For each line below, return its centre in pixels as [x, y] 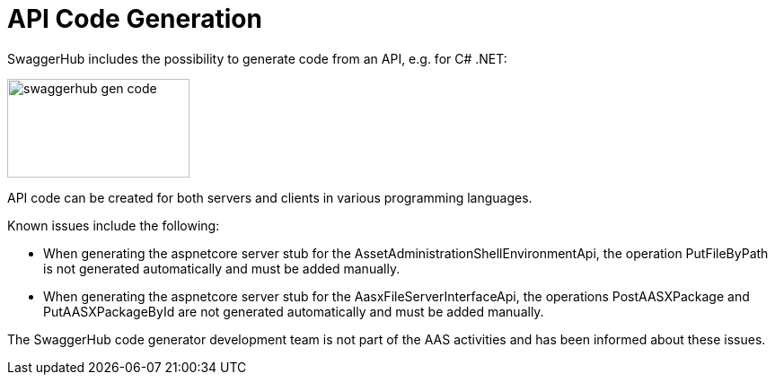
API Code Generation [135, 19]
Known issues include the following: [114, 225]
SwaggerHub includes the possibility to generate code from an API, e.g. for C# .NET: [257, 58]
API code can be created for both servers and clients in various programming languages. [270, 197]
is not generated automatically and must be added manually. [222, 268]
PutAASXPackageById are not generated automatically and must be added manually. [294, 311]
